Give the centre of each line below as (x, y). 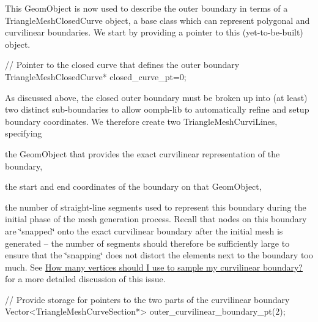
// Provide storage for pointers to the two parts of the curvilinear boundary (147, 299)
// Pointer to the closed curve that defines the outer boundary (122, 65)
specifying (24, 133)
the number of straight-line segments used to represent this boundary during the (156, 207)
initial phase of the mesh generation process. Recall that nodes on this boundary (156, 219)
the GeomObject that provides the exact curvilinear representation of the (142, 153)
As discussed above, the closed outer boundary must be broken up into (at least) (156, 97)
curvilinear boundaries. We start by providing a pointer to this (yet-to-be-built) (154, 32)
